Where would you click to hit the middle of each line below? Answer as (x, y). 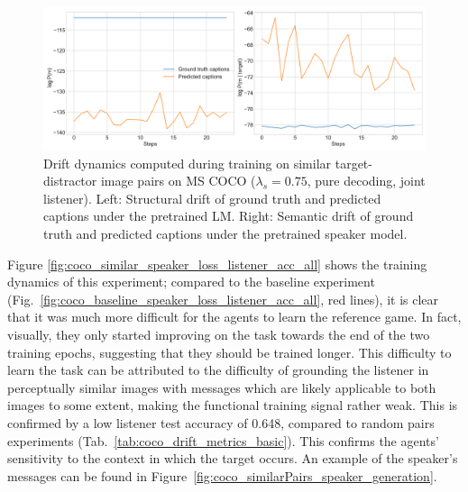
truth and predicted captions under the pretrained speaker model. (225, 233)
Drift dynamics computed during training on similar (188, 163)
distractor (70, 181)
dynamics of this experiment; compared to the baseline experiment (191, 282)
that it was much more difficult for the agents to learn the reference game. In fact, (234, 317)
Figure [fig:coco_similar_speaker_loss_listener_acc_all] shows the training (217, 264)
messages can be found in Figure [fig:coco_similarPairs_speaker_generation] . (222, 475)
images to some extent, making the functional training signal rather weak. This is (233, 405)
